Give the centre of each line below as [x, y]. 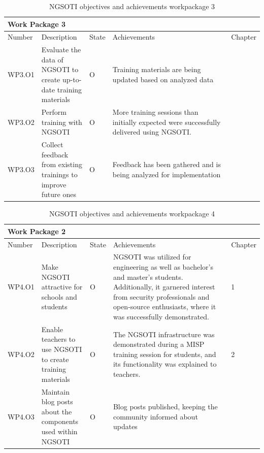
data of [52, 59]
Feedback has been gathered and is [167, 164]
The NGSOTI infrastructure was [164, 334]
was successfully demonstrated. [161, 317]
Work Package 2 [37, 231]
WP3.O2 [21, 122]
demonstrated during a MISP [159, 344]
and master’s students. [148, 277]
